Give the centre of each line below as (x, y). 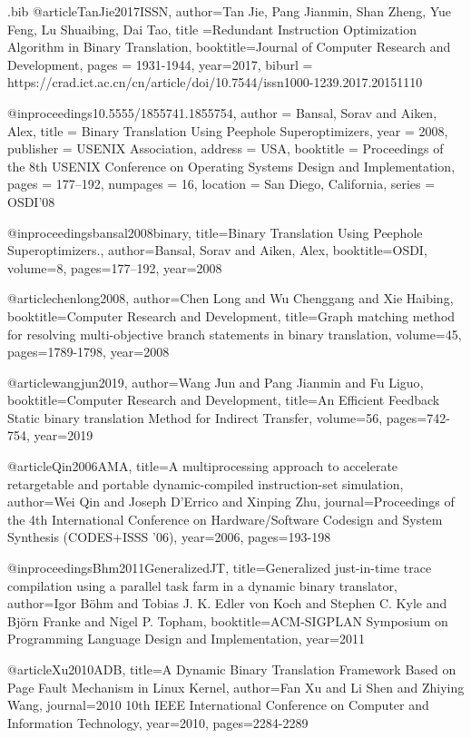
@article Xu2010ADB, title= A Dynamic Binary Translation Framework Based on (232, 669)
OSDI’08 (31, 201)
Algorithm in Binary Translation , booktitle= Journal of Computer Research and (229, 47)
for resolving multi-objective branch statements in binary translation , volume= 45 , (235, 334)
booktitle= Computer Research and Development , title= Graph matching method (231, 315)
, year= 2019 (60, 435)
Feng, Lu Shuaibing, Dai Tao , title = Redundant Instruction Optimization (212, 29)
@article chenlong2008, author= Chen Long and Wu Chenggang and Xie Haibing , (231, 298)
